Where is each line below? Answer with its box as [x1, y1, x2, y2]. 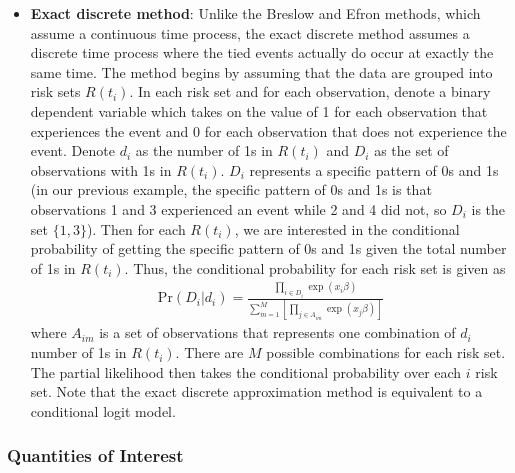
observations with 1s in [30, 159, 172, 180]
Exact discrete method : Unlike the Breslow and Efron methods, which [30, 3, 481, 23]
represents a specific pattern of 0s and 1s [249, 159, 499, 180]
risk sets [30, 81, 81, 102]
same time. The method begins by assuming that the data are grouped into [30, 61, 493, 82]
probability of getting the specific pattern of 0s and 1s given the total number [30, 238, 507, 259]
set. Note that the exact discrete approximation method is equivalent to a [30, 381, 483, 402]
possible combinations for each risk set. [266, 342, 506, 363]
